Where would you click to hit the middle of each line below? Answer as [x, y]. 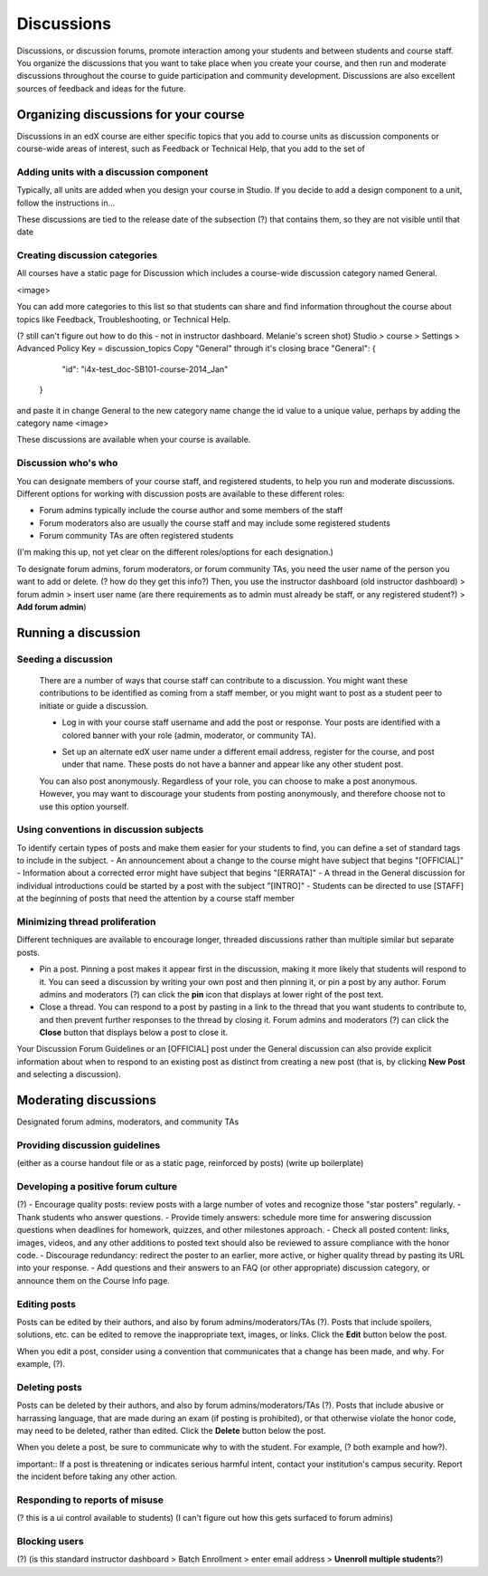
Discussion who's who [67, 463]
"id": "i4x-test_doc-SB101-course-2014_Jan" [145, 369]
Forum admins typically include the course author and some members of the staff [191, 511]
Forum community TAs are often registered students [136, 536]
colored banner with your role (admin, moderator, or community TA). [189, 735]
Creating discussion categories [87, 255]
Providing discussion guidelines [89, 1145]
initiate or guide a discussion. [94, 705]
